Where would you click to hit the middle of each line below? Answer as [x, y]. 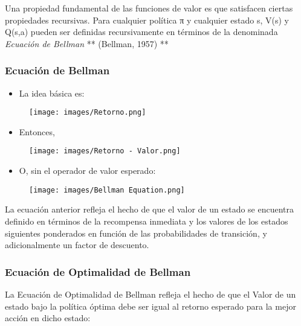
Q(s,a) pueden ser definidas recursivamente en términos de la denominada [141, 32]
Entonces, [37, 131]
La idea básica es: [52, 93]
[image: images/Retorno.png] [88, 113]
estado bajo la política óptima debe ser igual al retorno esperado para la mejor [150, 306]
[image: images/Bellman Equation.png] [107, 190]
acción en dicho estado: [48, 318]
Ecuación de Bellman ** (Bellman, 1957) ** [87, 43]
